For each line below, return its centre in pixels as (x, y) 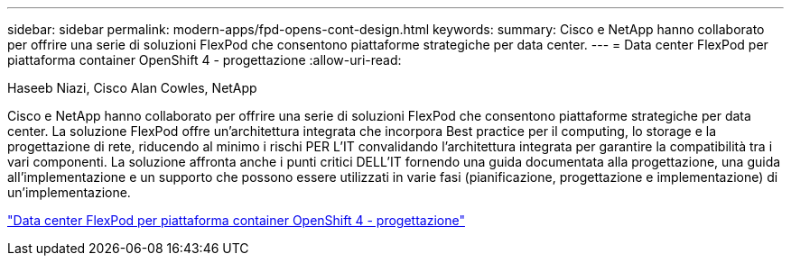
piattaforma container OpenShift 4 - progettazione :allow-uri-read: (205, 60)
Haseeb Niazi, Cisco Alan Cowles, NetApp (132, 88)
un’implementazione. (69, 192)
